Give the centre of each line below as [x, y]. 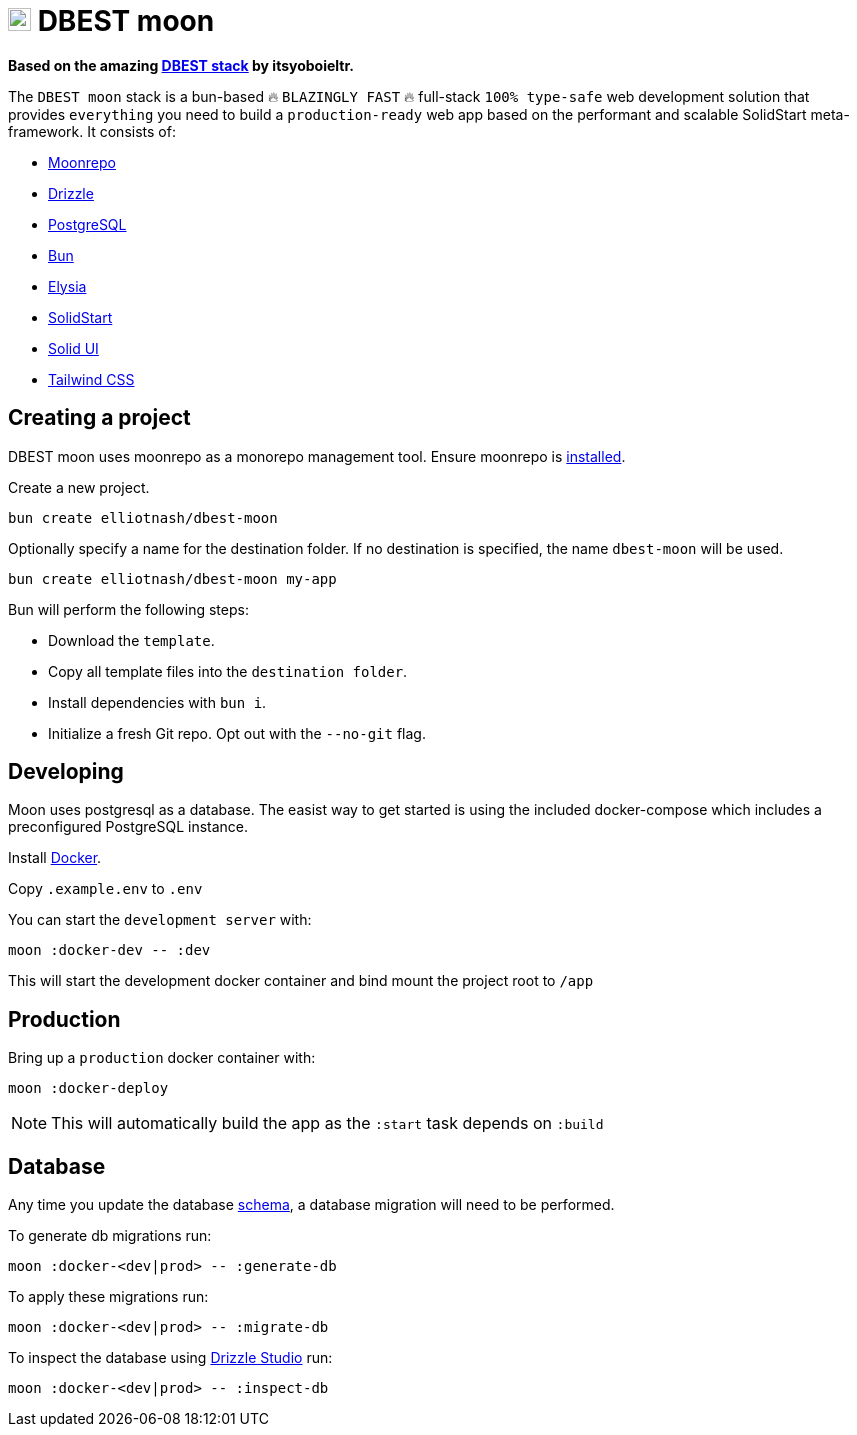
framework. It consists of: [92, 131]
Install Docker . [55, 858]
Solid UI [73, 348]
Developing [66, 772]
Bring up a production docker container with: [162, 1058]
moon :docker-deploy [88, 1088]
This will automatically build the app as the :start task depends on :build [327, 1123]
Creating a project [99, 418]
